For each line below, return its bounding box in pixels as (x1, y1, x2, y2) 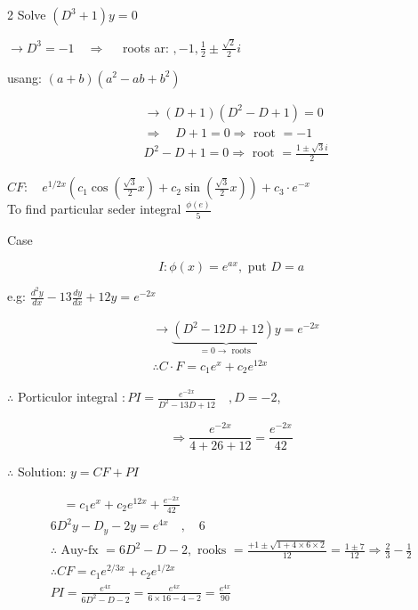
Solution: (17, 462, 67, 481)
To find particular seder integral (7, 199, 181, 218)
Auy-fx (60, 544, 99, 557)
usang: (7, 68, 42, 86)
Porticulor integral (17, 387, 118, 406)
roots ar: (122, 37, 169, 56)
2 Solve (7, 5, 46, 23)
